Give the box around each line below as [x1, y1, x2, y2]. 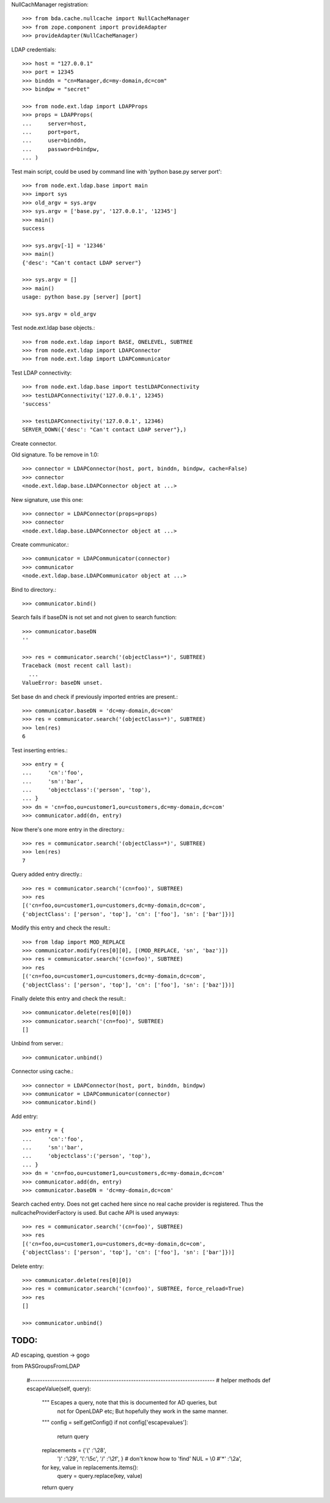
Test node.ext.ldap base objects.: [11, 324, 95, 332]
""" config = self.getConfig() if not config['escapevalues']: [42, 1419, 189, 1426]
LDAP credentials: [11, 46, 56, 53]
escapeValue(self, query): [26, 1385, 92, 1392]
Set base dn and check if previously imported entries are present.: [11, 693, 178, 700]
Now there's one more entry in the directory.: [11, 826, 125, 833]
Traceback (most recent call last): [22, 662, 132, 669]
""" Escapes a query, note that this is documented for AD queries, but [42, 1399, 217, 1406]
